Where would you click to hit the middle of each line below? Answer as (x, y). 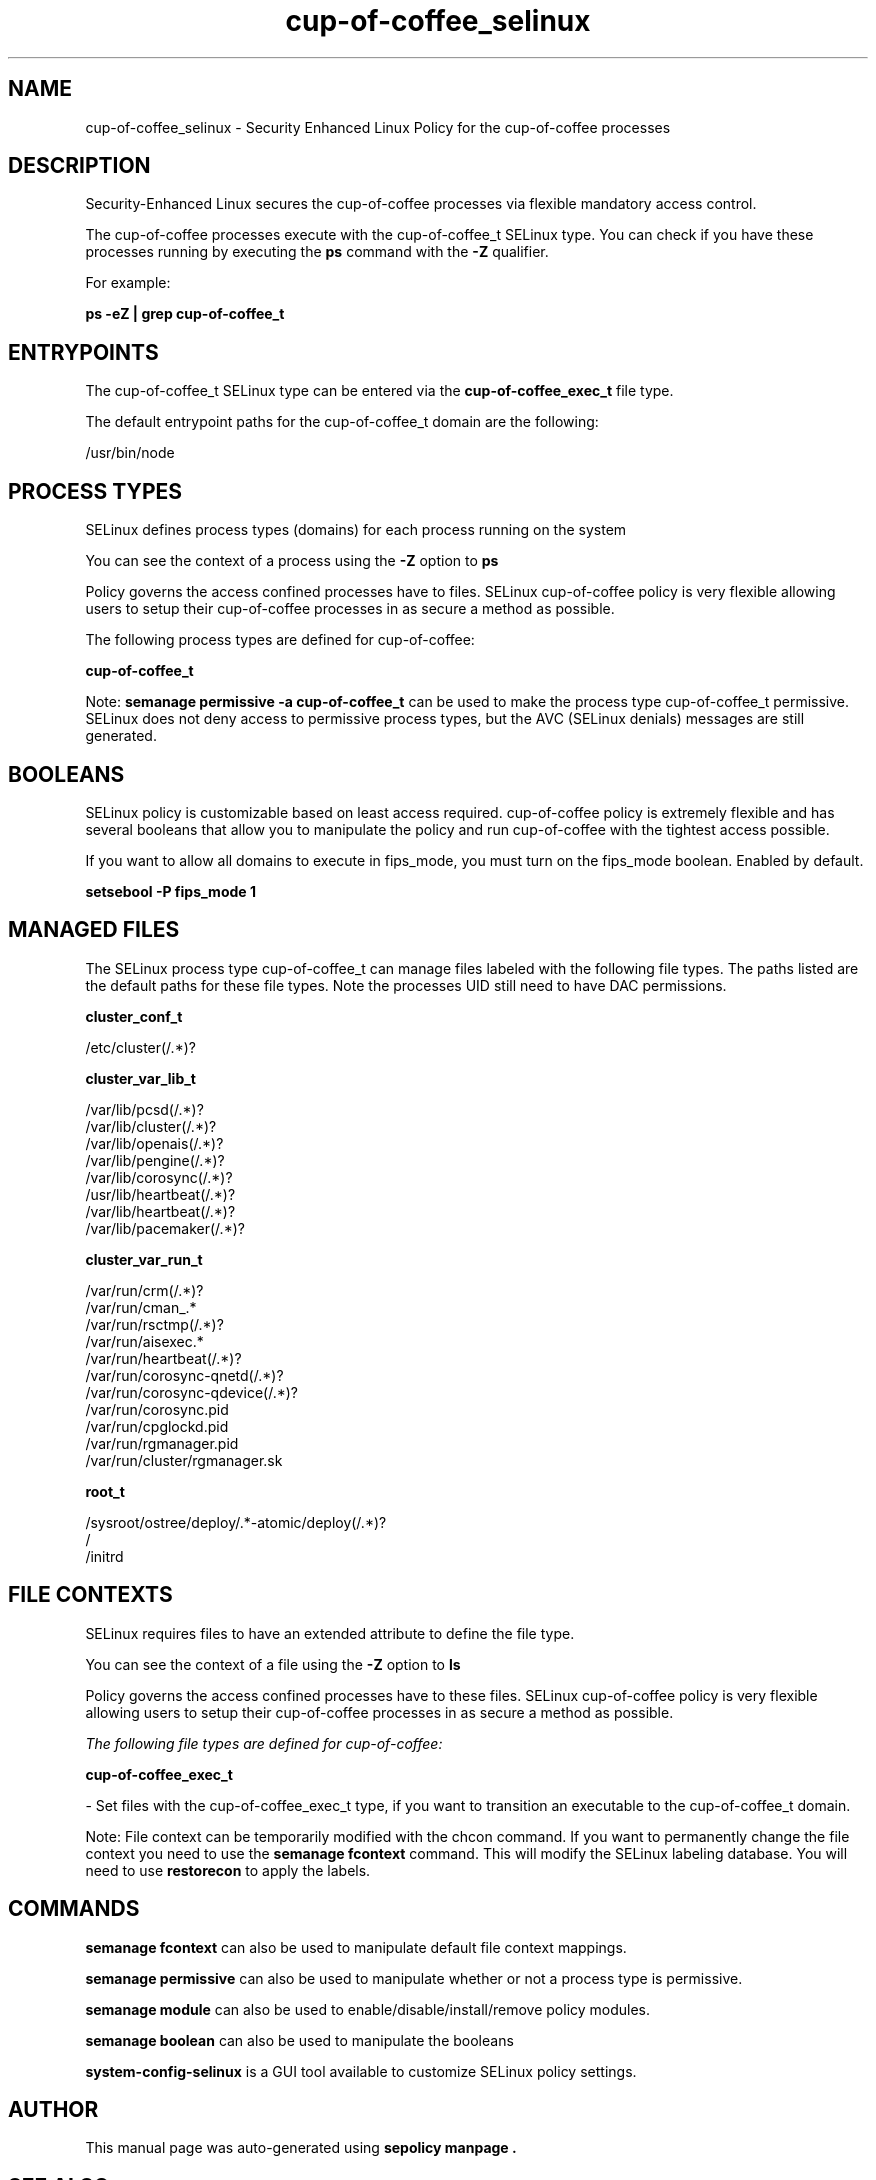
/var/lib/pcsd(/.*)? (144, 1109)
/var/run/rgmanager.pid (162, 1443)
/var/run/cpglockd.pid (157, 1426)
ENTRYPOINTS (83, 352)
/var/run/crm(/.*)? (144, 1290)
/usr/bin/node (130, 453)
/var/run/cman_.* (141, 1307)
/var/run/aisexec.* (144, 1341)
